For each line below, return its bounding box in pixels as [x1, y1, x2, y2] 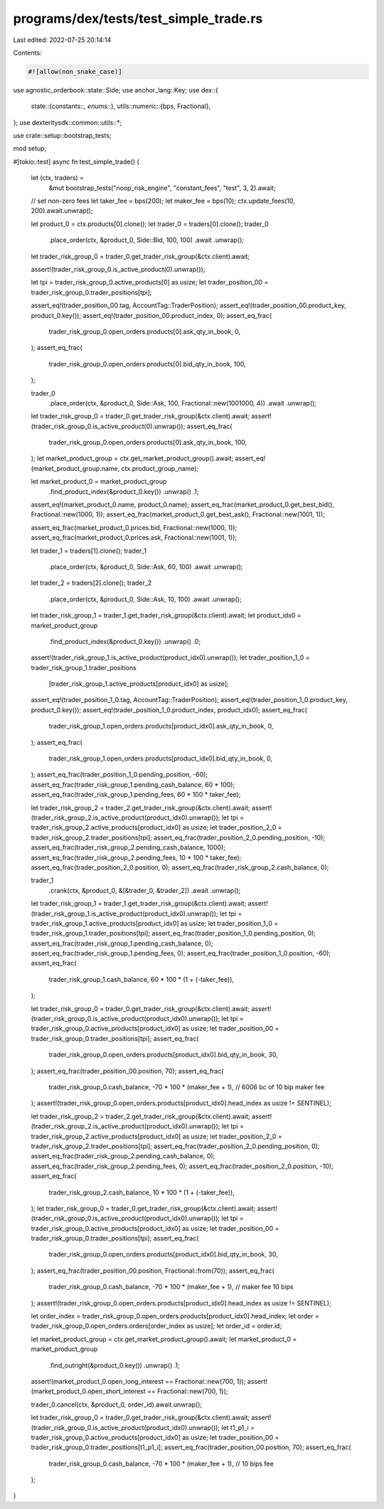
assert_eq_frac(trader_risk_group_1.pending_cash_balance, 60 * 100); [31, 780, 235, 789]
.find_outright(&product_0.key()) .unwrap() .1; [48, 1361, 181, 1370]
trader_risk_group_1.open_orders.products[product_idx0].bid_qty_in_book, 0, [48, 754, 273, 763]
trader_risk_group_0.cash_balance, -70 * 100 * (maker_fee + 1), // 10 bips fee [48, 1459, 274, 1468]
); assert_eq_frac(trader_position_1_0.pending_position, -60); [31, 771, 208, 779]
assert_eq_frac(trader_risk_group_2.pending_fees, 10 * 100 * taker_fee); [31, 853, 242, 862]
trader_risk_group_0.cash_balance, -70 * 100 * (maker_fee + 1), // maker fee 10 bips [48, 1283, 294, 1291]
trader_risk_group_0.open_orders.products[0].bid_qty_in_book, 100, [48, 359, 246, 368]
